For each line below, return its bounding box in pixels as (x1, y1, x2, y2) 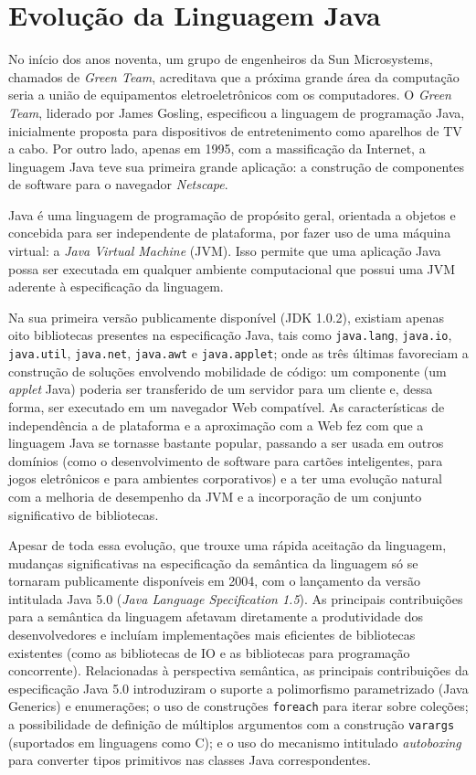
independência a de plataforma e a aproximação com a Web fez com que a (8, 415, 424, 434)
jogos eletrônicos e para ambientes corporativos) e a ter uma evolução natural (8, 469, 442, 488)
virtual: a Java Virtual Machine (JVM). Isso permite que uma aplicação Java (8, 241, 441, 260)
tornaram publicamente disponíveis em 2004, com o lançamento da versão (8, 571, 421, 590)
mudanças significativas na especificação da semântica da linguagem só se (8, 553, 418, 572)
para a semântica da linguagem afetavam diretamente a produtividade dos (8, 607, 424, 626)
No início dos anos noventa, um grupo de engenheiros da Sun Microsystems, (8, 49, 433, 69)
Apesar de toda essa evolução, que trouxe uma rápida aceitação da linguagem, (8, 536, 447, 555)
